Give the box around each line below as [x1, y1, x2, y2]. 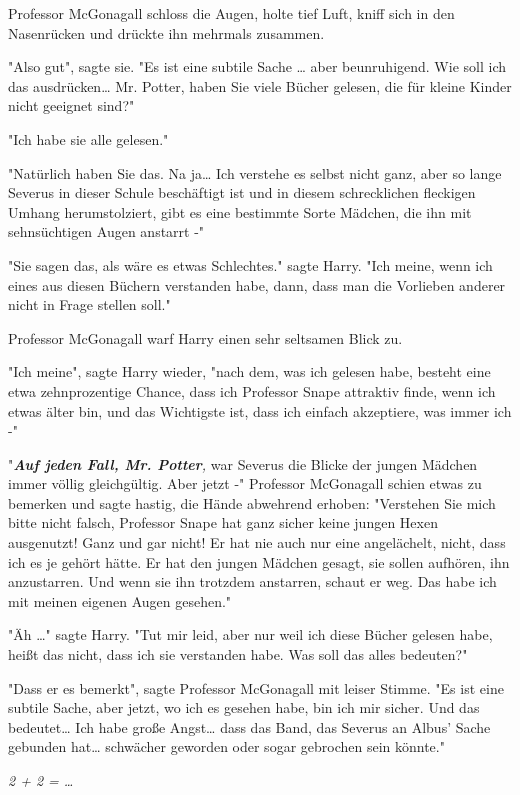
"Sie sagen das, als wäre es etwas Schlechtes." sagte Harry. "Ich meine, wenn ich [8, 254, 493, 275]
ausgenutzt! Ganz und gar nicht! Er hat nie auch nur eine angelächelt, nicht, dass [8, 532, 506, 553]
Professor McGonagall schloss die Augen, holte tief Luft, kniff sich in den [8, 3, 455, 23]
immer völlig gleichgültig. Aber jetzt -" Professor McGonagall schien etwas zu [8, 473, 482, 494]
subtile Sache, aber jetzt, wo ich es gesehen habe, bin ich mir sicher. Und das [8, 697, 480, 718]
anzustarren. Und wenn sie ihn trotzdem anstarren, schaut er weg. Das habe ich [8, 571, 497, 592]
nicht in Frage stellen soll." [8, 294, 171, 315]
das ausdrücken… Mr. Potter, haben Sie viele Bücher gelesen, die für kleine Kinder [8, 75, 512, 96]
